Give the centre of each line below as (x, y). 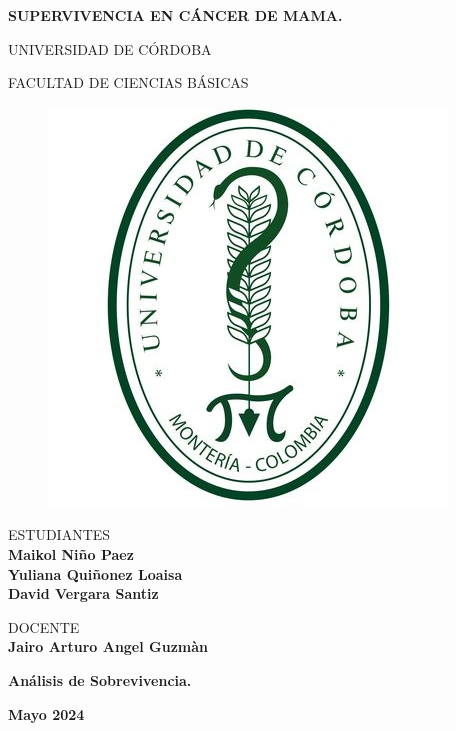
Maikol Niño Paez (71, 553)
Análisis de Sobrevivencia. (100, 679)
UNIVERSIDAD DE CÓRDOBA (110, 48)
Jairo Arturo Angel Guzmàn (108, 646)
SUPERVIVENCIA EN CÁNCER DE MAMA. (175, 15)
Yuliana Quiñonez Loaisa (95, 573)
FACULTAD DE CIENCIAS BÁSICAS (128, 82)
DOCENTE (44, 626)
